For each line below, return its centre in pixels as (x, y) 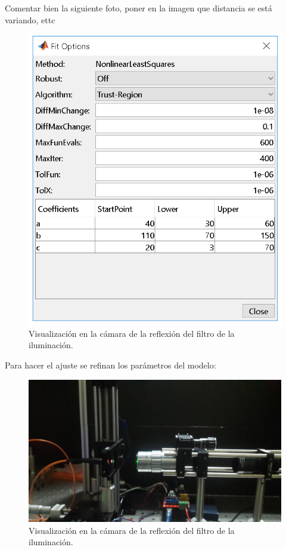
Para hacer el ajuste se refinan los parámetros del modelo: (111, 365)
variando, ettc (30, 19)
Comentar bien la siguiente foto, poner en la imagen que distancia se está (139, 8)
